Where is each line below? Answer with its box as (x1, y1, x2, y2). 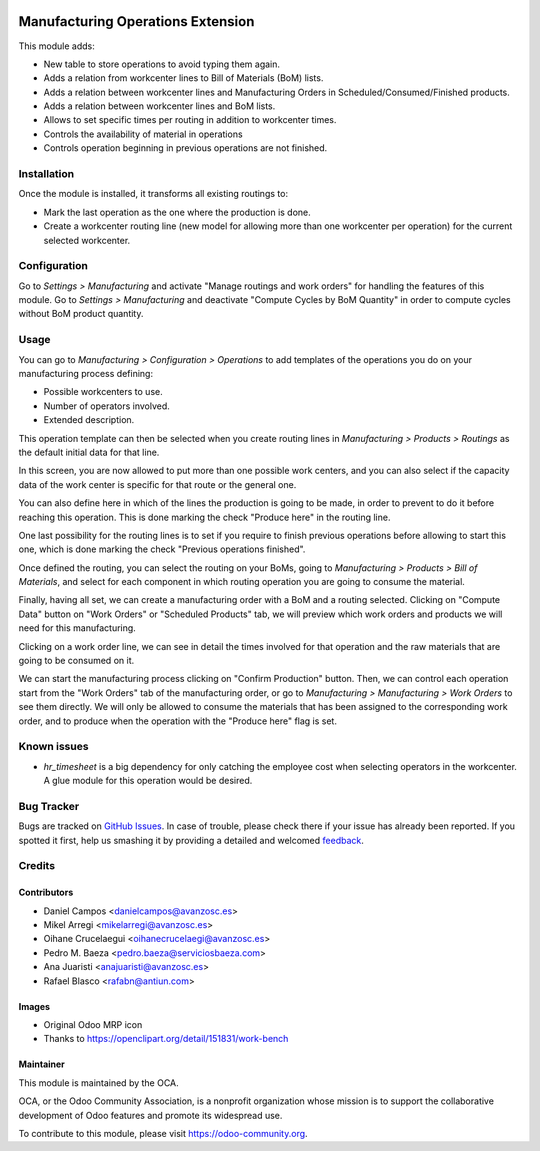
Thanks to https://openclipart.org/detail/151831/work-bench (43, 1033, 289, 1045)
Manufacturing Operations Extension (18, 13, 255, 30)
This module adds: (18, 40, 95, 52)
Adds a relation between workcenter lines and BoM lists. (43, 100, 276, 112)
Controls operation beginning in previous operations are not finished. (43, 142, 328, 154)
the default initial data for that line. (18, 446, 160, 458)
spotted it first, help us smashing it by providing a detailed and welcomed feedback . (18, 834, 365, 846)
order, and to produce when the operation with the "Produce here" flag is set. (18, 715, 337, 727)
